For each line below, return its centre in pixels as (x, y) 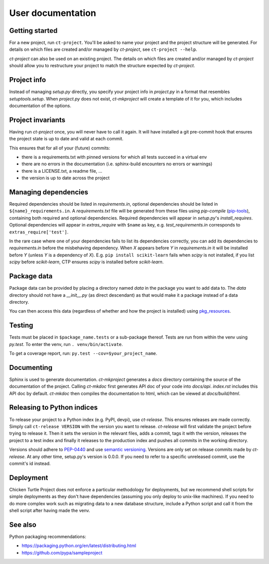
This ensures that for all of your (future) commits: (60, 148)
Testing (21, 325)
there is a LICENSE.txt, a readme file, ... (62, 171)
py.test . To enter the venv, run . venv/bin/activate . (66, 344)
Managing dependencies (49, 192)
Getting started (33, 31)
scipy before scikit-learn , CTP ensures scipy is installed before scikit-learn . (86, 262)
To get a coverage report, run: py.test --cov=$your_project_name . (83, 353)
